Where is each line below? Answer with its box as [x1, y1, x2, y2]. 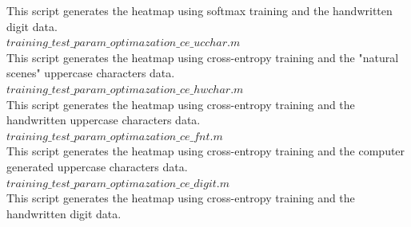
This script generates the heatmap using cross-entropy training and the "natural [6, 49, 399, 65]
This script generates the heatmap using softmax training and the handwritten [6, 2, 393, 18]
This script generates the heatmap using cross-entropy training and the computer [6, 143, 405, 159]
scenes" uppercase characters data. [6, 65, 175, 81]
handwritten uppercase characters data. [6, 112, 201, 128]
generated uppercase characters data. [6, 158, 188, 174]
